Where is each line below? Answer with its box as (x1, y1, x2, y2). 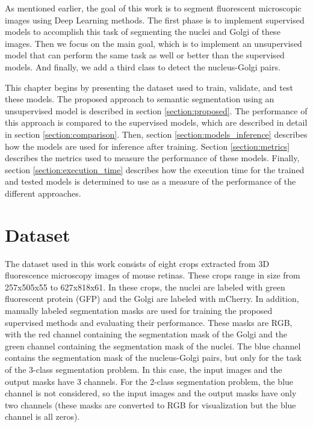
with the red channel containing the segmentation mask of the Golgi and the (5, 328, 287, 340)
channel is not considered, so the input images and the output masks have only (5, 387, 297, 399)
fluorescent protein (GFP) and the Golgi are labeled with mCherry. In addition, (5, 292, 299, 305)
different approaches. (5, 186, 81, 199)
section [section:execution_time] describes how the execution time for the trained (5, 163, 305, 176)
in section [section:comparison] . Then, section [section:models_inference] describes (5, 127, 308, 140)
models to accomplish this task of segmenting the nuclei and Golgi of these (5, 25, 280, 38)
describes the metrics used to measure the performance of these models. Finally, (5, 152, 300, 164)
